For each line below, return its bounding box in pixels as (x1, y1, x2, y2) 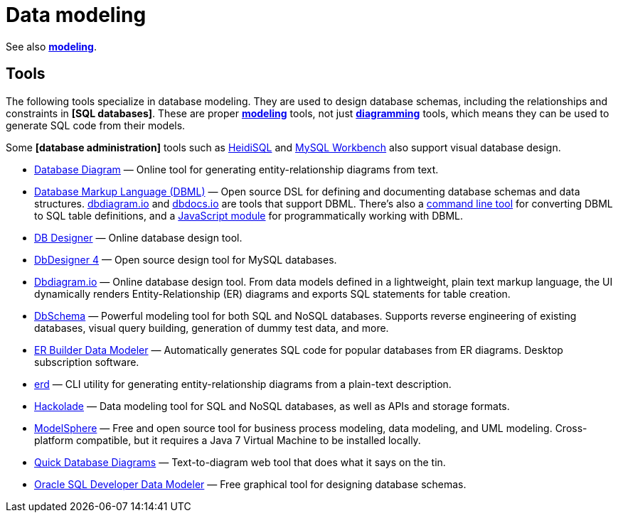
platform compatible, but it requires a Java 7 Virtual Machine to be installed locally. (34, 433, 421, 446)
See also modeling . (6, 40, 97, 53)
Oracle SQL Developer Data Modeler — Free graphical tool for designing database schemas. (34, 477, 467, 490)
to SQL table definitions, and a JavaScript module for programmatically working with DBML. (34, 209, 464, 222)
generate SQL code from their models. (6, 119, 186, 131)
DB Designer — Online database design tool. (34, 231, 243, 244)
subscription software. (34, 355, 139, 368)
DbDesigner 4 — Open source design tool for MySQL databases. (34, 253, 337, 266)
